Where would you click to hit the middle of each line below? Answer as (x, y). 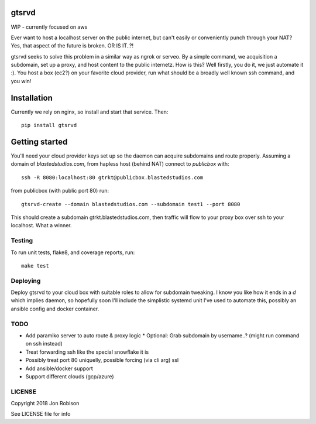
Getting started (39, 141)
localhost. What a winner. (42, 225)
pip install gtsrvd (49, 125)
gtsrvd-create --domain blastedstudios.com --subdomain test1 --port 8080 (131, 204)
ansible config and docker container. (55, 309)
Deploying (26, 281)
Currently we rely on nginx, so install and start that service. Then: (90, 112)
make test (35, 266)
